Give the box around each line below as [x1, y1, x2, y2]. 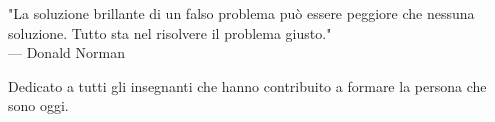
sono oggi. [8, 95, 69, 116]
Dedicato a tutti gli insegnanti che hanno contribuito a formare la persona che [8, 75, 487, 96]
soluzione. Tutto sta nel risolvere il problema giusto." [8, 22, 332, 43]
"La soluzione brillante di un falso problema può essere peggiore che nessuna [8, 3, 475, 23]
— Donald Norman [8, 42, 125, 63]
